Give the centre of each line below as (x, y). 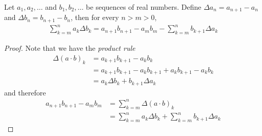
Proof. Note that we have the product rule (70, 48)
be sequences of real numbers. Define (144, 7)
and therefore (25, 92)
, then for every (95, 17)
